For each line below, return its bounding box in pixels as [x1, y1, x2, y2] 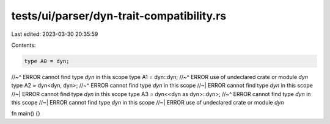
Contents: [11, 41, 36, 49]
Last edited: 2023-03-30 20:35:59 [11, 30, 98, 38]
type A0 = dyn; [24, 58, 70, 64]
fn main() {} [11, 110, 41, 117]
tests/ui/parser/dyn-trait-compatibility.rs [11, 9, 227, 22]
